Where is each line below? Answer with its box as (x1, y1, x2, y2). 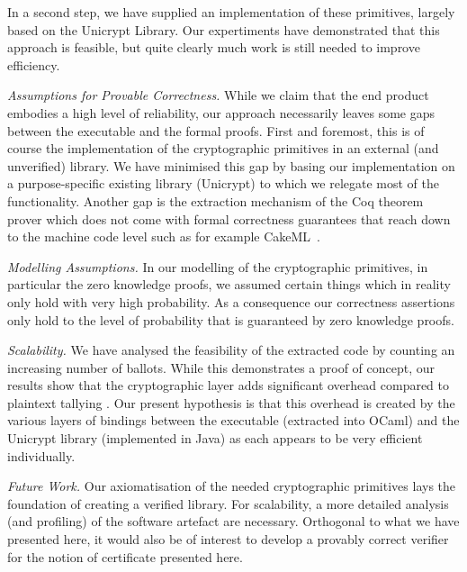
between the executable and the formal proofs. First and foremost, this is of (7, 121, 425, 140)
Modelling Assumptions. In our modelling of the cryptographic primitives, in (7, 257, 428, 276)
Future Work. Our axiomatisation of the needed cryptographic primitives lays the (7, 477, 456, 495)
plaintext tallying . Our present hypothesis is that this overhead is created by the (7, 393, 455, 412)
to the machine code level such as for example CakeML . (7, 227, 321, 246)
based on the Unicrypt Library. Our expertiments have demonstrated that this (7, 20, 440, 39)
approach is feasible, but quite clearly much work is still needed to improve (7, 38, 420, 57)
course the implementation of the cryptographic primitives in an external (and (7, 139, 439, 158)
